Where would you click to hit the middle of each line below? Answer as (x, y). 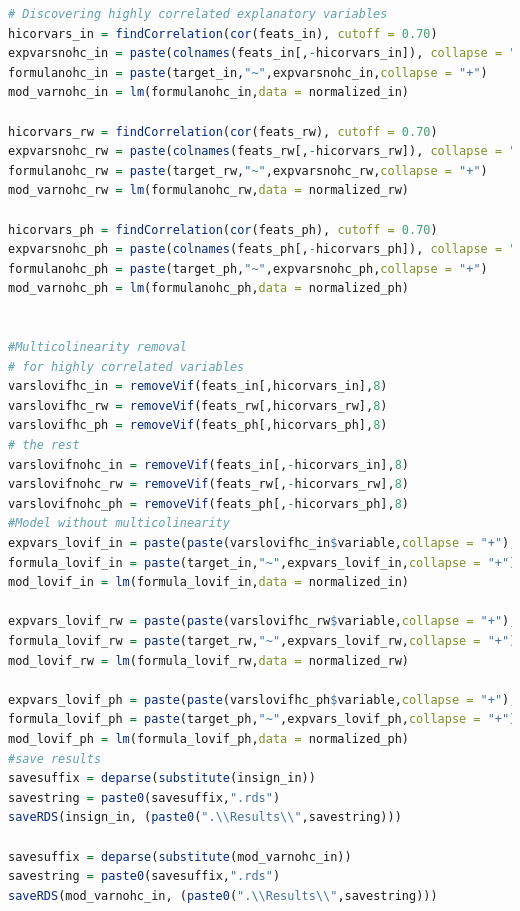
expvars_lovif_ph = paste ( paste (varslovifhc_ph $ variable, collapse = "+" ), (262, 699)
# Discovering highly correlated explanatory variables (198, 14)
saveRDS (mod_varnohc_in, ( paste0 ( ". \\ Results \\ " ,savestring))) (223, 895)
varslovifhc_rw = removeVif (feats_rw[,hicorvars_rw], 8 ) (198, 405)
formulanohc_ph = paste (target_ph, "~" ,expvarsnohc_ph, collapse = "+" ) (248, 268)
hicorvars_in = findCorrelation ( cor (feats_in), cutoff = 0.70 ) (223, 33)
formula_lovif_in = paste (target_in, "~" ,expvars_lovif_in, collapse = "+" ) (262, 562)
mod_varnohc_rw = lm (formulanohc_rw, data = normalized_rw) (208, 190)
